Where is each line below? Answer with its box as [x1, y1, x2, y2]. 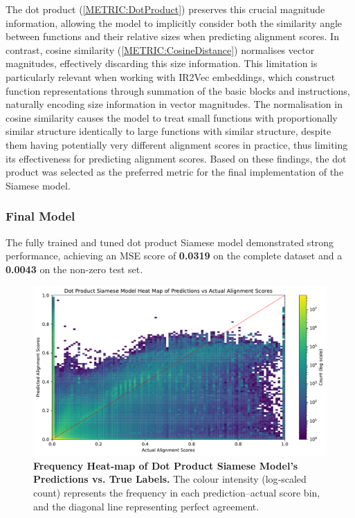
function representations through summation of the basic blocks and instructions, [6, 83, 350, 98]
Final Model [6, 207, 75, 225]
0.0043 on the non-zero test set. [6, 261, 143, 276]
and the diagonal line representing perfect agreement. [33, 499, 260, 513]
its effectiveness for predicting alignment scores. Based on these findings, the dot [6, 151, 347, 165]
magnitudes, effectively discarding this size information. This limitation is [6, 56, 318, 71]
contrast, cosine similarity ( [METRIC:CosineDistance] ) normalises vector [6, 42, 315, 57]
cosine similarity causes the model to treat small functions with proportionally [6, 110, 338, 124]
